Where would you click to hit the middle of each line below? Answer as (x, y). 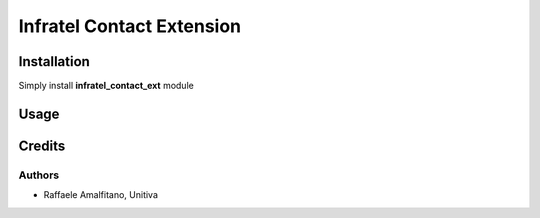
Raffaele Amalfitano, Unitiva (101, 195)
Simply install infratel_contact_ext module (106, 86)
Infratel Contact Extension (130, 26)
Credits (42, 145)
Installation (54, 61)
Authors (39, 175)
